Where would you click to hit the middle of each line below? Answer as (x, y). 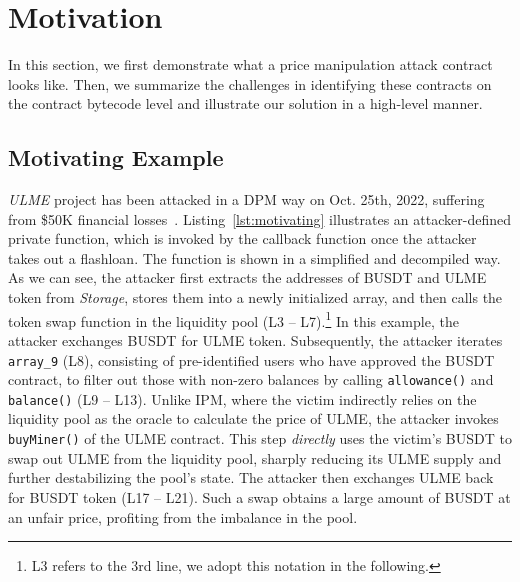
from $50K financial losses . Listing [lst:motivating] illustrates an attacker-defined (259, 218)
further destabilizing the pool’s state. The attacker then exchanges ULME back (251, 477)
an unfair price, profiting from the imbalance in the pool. (183, 516)
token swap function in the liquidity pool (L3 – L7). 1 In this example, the (233, 319)
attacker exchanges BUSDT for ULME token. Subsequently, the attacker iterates (255, 339)
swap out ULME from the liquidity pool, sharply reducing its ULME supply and (255, 457)
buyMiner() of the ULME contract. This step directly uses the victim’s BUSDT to (260, 438)
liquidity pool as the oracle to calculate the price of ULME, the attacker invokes (253, 418)
